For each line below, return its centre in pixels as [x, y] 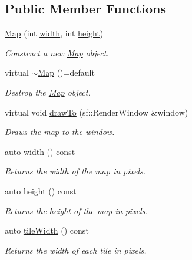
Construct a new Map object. [57, 53]
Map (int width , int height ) [54, 33]
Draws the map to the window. [60, 132]
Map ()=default [66, 72]
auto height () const [41, 190]
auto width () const [40, 151]
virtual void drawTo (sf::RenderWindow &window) [97, 112]
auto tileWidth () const [47, 230]
